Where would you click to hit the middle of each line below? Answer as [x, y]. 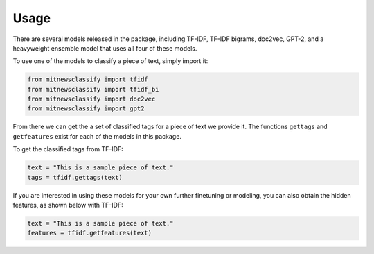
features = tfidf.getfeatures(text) [90, 233]
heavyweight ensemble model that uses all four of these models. [105, 48]
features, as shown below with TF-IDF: [68, 205]
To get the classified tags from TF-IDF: [68, 149]
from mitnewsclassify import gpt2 [86, 109]
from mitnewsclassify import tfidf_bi [93, 89]
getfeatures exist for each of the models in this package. [97, 136]
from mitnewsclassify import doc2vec [91, 99]
